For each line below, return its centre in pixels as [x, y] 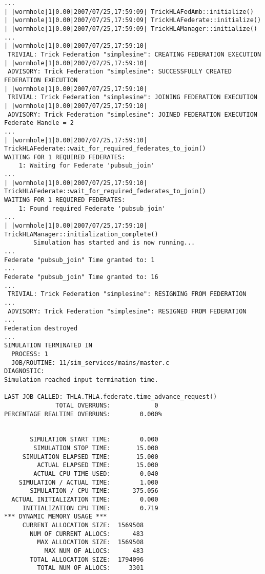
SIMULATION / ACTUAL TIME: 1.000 [88, 482]
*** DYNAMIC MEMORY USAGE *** [56, 517]
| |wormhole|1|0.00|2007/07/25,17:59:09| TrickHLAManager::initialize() [131, 29]
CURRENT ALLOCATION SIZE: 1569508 [83, 525]
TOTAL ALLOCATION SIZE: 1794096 [87, 559]
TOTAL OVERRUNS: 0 [107, 405]
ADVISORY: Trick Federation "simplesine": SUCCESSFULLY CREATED [120, 72]
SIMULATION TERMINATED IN [48, 346]
